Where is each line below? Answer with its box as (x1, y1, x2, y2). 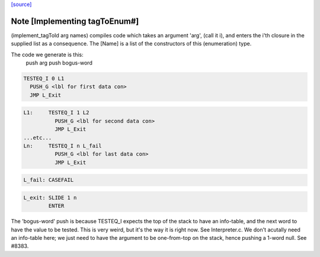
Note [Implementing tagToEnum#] (11, 16, 139, 26)
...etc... (23, 134, 52, 141)
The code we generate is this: (11, 51, 84, 58)
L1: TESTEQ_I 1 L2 (23, 110, 89, 116)
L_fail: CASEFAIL (23, 176, 74, 184)
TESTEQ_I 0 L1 (23, 75, 65, 82)
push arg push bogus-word (25, 59, 93, 66)
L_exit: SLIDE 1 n (23, 194, 77, 201)
